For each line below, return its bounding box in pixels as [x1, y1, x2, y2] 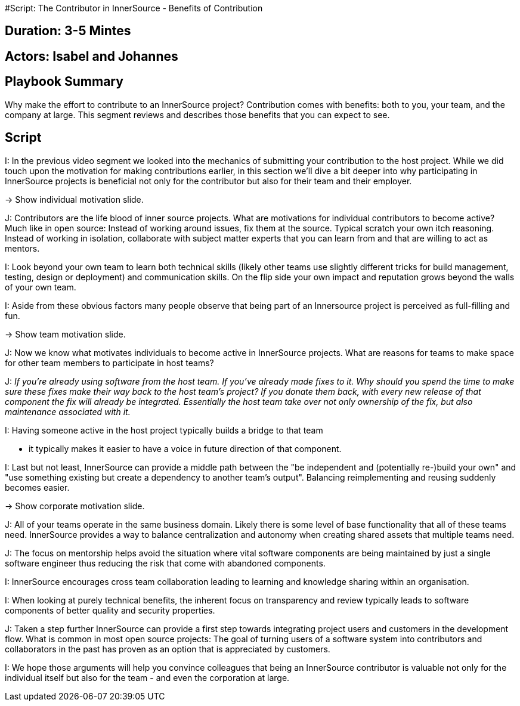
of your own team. [5, 281, 76, 292]
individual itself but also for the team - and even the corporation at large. [5, 672, 290, 683]
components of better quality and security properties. [5, 605, 215, 615]
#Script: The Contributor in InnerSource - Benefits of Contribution [5, 3, 263, 13]
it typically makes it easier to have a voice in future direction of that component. [29, 443, 342, 454]
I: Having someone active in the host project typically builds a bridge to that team [5, 425, 323, 435]
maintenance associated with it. [5, 406, 131, 417]
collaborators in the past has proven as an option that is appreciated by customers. [5, 643, 330, 654]
